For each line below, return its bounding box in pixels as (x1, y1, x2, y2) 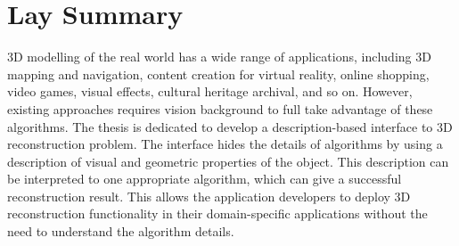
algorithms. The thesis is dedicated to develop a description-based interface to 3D (7, 117, 453, 135)
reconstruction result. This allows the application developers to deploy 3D (7, 186, 411, 205)
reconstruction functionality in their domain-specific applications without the (7, 204, 428, 223)
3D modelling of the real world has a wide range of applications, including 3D (7, 47, 431, 66)
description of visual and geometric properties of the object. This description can (7, 152, 449, 170)
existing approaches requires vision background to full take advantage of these (7, 99, 433, 118)
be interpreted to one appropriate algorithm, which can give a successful (7, 169, 402, 188)
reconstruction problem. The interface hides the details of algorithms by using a (7, 135, 443, 153)
